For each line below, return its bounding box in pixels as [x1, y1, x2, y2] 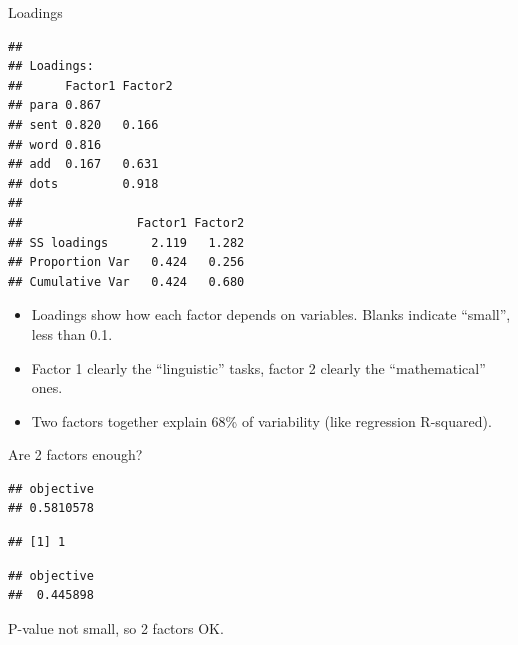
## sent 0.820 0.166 [8, 117, 159, 132]
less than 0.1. [31, 323, 113, 344]
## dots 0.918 [8, 176, 159, 191]
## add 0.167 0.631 [8, 157, 159, 172]
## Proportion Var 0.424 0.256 [8, 255, 245, 270]
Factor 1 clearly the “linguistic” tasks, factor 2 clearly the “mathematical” [31, 357, 486, 378]
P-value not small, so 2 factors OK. [8, 617, 224, 638]
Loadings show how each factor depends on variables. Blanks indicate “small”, [31, 304, 511, 325]
